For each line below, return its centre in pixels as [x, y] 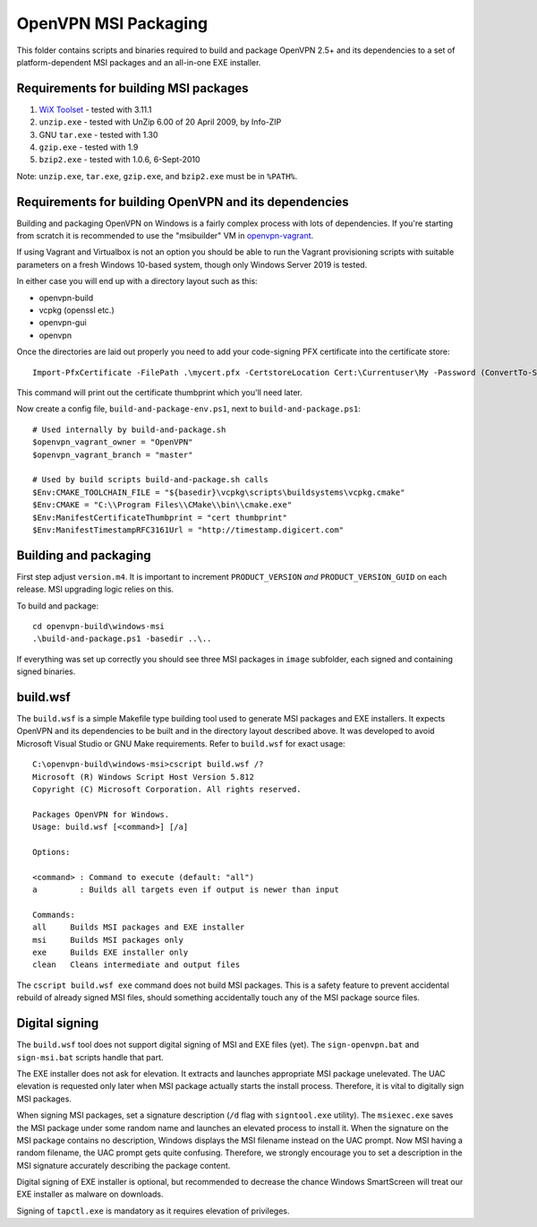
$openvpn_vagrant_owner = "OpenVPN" [113, 442]
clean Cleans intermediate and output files [136, 965]
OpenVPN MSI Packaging [112, 23]
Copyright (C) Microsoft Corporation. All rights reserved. [167, 790]
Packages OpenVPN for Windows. [101, 814]
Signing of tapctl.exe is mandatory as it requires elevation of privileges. [153, 1211]
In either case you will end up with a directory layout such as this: [137, 281]
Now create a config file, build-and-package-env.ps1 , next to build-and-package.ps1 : [189, 409]
